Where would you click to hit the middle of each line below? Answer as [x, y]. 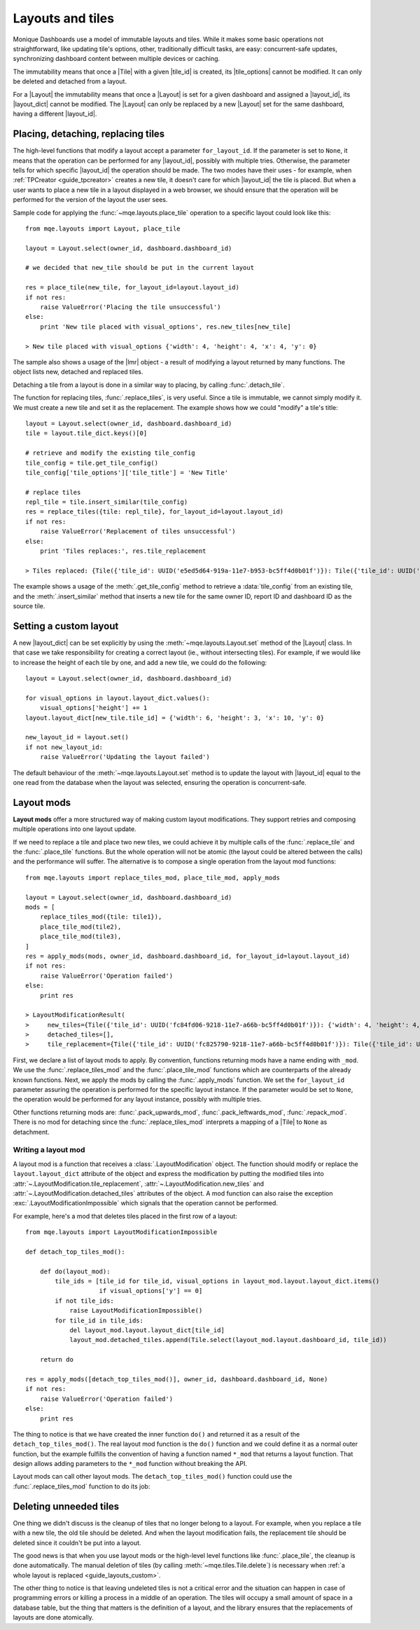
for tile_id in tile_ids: [99, 1320]
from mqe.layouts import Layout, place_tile [103, 228]
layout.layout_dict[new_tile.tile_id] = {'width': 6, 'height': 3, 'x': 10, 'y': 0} [175, 718]
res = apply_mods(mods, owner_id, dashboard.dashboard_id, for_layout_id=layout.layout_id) [188, 956]
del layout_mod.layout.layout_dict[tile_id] [147, 1330]
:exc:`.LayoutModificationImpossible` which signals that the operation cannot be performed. [145, 1203]
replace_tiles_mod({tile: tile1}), [101, 917]
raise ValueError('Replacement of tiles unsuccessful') [138, 532]
